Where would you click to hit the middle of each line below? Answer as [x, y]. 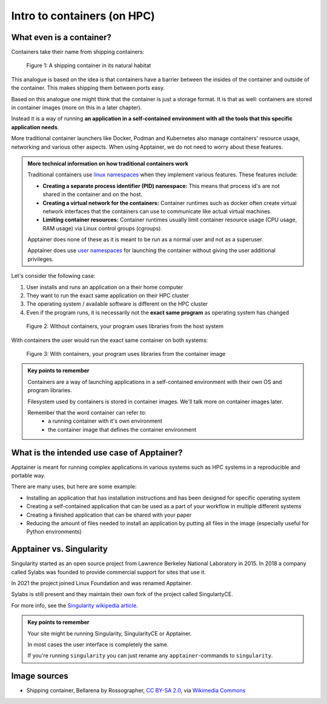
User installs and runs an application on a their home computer [105, 287]
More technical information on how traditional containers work [108, 163]
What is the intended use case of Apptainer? [97, 453]
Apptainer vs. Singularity [60, 549]
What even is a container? [61, 37]
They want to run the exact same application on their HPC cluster [108, 296]
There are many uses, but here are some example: [74, 487]
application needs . [35, 127]
